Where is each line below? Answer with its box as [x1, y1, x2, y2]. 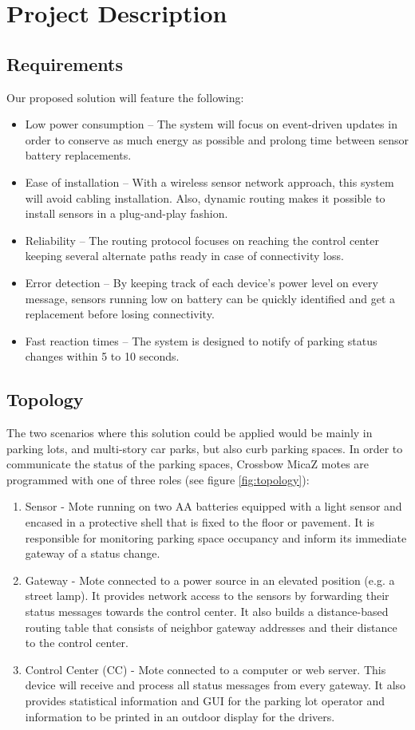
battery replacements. [25, 147, 132, 164]
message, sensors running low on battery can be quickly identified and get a [25, 290, 396, 306]
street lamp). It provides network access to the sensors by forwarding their [25, 587, 389, 604]
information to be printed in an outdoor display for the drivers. [25, 708, 335, 724]
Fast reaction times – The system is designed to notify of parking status [25, 332, 377, 349]
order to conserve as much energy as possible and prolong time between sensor [25, 131, 409, 148]
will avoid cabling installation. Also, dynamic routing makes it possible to [25, 189, 385, 206]
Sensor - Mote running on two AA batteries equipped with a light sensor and [25, 498, 402, 515]
